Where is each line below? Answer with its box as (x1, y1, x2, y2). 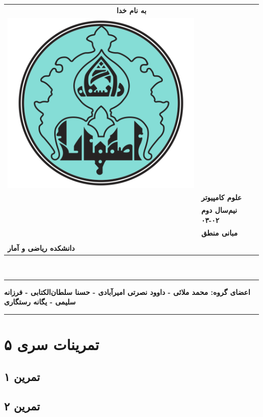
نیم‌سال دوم (201, 205, 237, 215)
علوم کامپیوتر (201, 192, 242, 203)
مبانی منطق (201, 227, 238, 238)
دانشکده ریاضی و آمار (8, 242, 75, 253)
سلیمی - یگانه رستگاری (4, 296, 76, 307)
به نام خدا (116, 5, 147, 15)
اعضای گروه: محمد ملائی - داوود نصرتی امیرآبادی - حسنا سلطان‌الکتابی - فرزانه (4, 286, 250, 297)
